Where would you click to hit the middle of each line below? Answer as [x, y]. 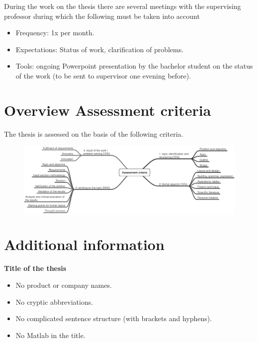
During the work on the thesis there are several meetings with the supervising [123, 6]
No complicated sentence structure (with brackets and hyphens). [114, 318]
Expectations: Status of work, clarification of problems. [100, 49]
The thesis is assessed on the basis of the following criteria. [94, 133]
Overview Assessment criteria [108, 110]
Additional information [84, 244]
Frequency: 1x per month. [55, 33]
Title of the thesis [35, 268]
